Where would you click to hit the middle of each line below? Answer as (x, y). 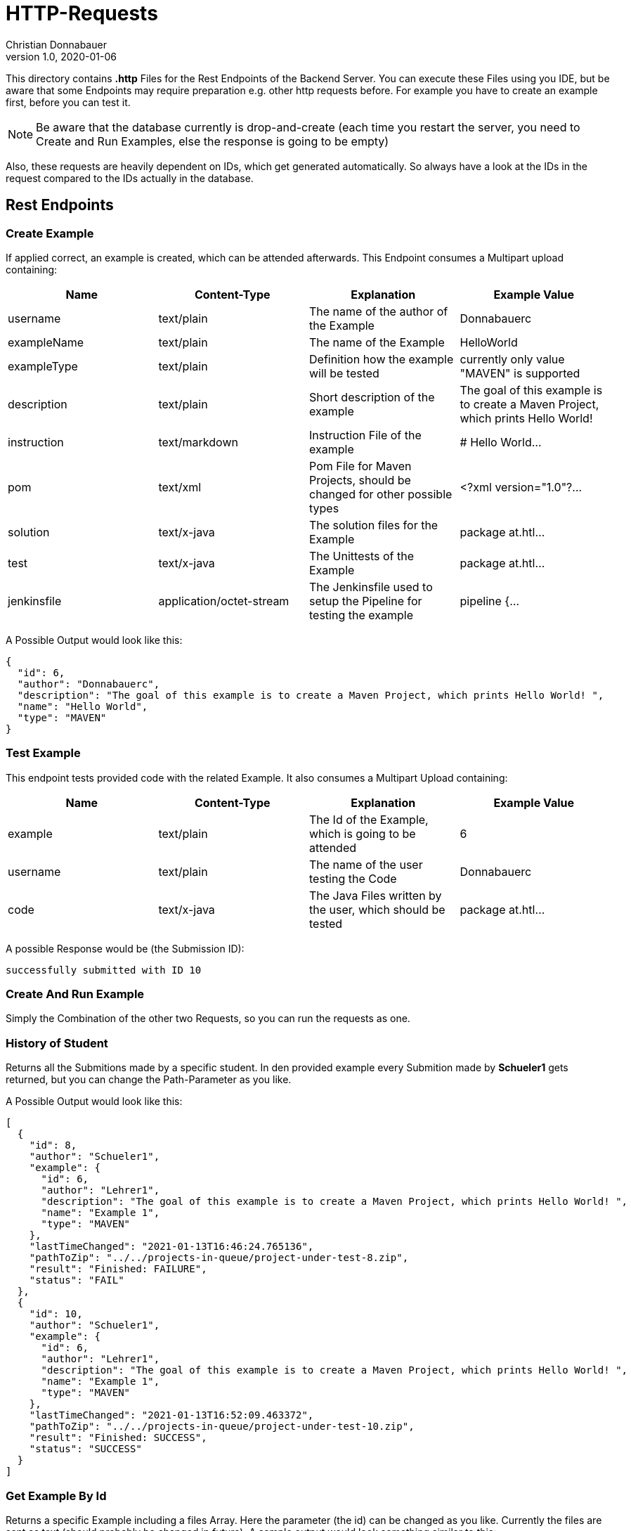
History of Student (57, 1043)
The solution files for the (374, 525)
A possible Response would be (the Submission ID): (125, 948)
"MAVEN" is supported (520, 373)
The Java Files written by (376, 895)
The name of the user (366, 864)
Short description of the (372, 397)
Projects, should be (360, 480)
